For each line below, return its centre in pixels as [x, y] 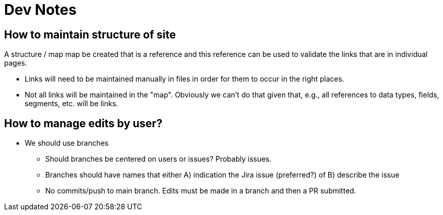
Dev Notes [40, 10]
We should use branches [67, 143]
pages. [16, 63]
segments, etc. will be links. [72, 104]
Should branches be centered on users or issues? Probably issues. [158, 159]
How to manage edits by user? [83, 123]
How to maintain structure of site [90, 34]
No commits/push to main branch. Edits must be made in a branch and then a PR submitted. [201, 191]
